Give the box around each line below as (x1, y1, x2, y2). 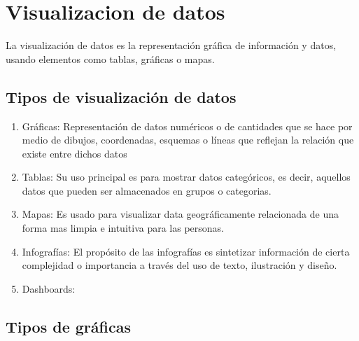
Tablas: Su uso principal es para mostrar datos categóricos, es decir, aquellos (22, 169, 351, 184)
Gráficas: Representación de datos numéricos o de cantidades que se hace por (22, 118, 353, 133)
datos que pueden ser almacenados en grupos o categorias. (22, 183, 272, 197)
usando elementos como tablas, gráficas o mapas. (6, 51, 215, 66)
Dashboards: (22, 281, 76, 295)
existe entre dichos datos (22, 146, 127, 160)
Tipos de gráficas (6, 315, 131, 337)
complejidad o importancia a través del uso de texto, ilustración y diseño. (22, 258, 337, 272)
